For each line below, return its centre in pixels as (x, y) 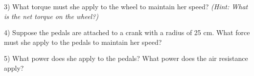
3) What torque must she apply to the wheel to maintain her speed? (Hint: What (126, 6)
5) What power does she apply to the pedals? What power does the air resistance (126, 58)
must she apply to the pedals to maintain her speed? (83, 42)
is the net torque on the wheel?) (51, 16)
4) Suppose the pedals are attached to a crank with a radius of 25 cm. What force (127, 32)
